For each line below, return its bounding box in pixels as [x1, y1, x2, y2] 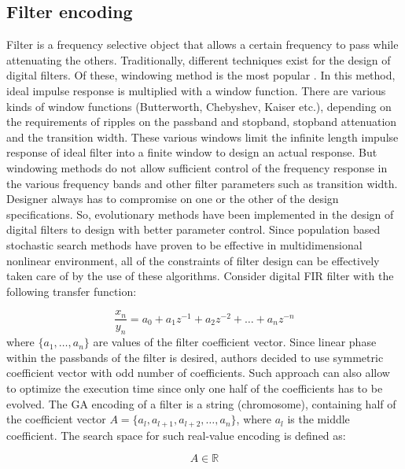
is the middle [287, 411, 350, 427]
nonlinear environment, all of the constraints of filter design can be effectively [6, 252, 380, 268]
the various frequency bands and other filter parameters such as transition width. [6, 175, 398, 191]
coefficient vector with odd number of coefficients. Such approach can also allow [6, 364, 390, 381]
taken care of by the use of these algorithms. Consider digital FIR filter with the [6, 268, 394, 284]
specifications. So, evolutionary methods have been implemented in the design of [6, 205, 394, 222]
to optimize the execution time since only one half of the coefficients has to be [6, 379, 383, 396]
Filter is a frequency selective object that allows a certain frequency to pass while [6, 36, 399, 53]
